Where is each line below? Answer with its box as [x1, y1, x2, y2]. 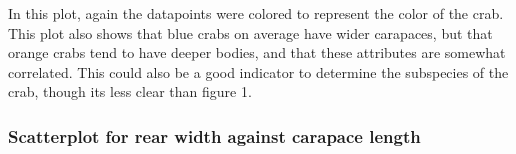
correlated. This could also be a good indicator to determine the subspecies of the [8, 61, 509, 82]
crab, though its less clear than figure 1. [8, 81, 252, 102]
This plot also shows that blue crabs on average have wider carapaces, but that [8, 22, 493, 43]
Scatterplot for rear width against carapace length [8, 123, 421, 148]
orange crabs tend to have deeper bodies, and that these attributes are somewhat [8, 42, 506, 63]
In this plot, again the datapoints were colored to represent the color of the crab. [8, 3, 504, 23]
